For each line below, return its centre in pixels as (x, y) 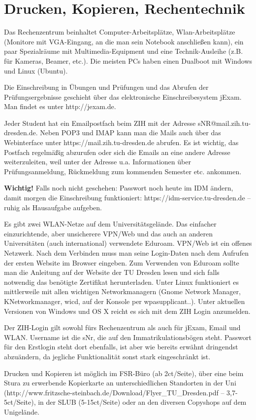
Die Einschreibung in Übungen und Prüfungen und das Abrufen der (106, 87)
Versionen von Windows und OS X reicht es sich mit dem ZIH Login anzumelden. (127, 311)
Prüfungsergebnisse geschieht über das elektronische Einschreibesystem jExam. (123, 96)
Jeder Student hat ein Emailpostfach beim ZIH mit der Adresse (100, 123)
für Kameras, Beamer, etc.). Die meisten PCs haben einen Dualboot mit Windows (128, 60)
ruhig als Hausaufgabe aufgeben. (53, 207)
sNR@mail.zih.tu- (224, 123)
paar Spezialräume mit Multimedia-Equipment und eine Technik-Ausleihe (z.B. (124, 51)
